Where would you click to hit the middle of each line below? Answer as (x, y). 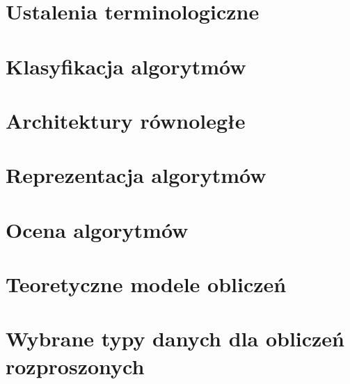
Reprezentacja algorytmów (136, 175)
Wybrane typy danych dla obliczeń (175, 338)
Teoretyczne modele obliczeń (146, 284)
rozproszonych (75, 366)
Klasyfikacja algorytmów (126, 66)
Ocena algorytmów (97, 229)
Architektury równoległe (126, 120)
